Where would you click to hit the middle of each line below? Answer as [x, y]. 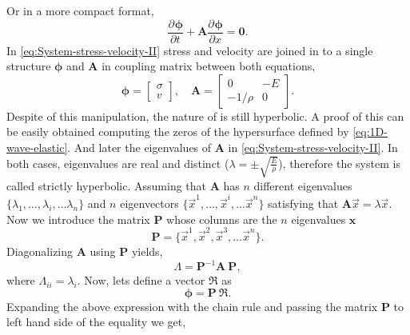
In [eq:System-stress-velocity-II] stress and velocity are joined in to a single [190, 50]
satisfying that [303, 203]
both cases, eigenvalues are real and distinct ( [118, 163]
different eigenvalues [303, 185]
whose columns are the [222, 219]
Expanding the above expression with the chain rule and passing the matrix [192, 306]
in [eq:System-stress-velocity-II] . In [313, 148]
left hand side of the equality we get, [96, 322]
